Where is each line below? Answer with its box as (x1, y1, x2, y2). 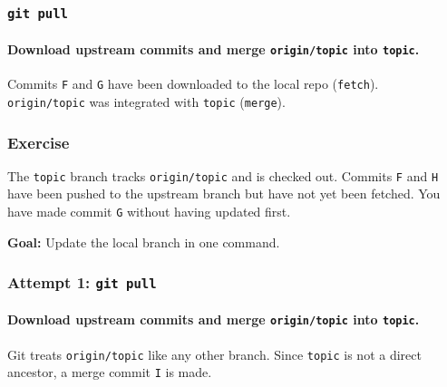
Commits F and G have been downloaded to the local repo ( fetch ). (7, 74, 379, 93)
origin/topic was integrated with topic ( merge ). (7, 92, 286, 111)
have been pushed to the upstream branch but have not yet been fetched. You (7, 184, 441, 203)
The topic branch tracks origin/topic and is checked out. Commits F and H (7, 166, 439, 185)
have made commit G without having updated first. (7, 202, 291, 221)
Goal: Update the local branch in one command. (7, 232, 280, 251)
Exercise (7, 131, 70, 153)
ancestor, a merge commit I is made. (7, 363, 212, 382)
